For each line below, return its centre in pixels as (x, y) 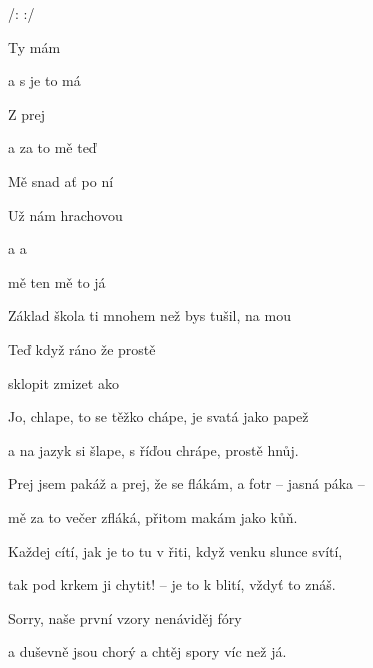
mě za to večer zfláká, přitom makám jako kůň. (153, 516)
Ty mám (34, 46)
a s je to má (44, 80)
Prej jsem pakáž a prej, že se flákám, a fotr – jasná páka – (186, 483)
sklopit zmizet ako (63, 382)
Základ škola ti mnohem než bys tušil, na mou (149, 315)
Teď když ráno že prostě (82, 348)
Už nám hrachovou (65, 214)
